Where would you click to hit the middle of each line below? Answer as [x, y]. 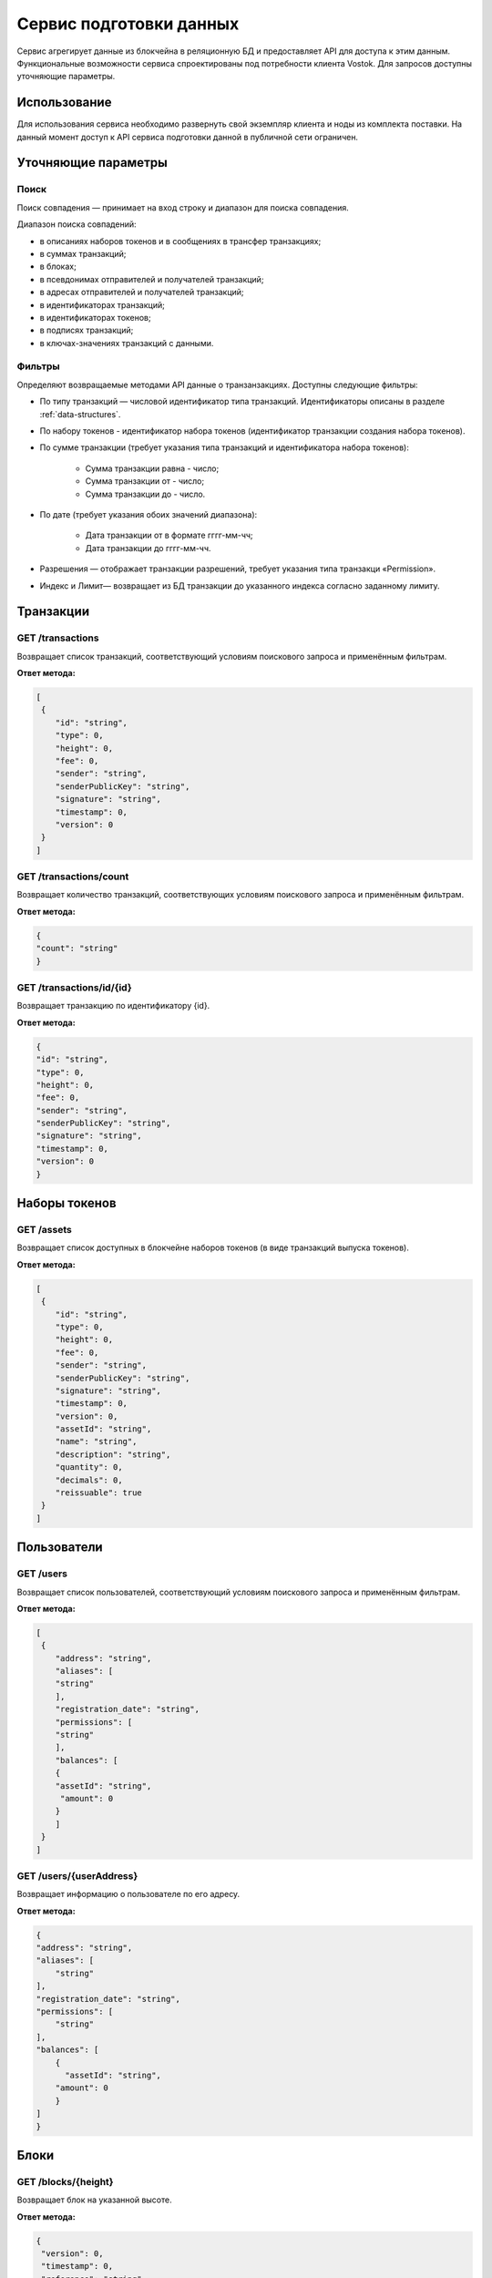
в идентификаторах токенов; [95, 317]
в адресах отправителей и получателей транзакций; [142, 292]
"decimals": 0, [89, 1480]
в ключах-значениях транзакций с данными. [127, 343]
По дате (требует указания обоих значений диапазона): [149, 514]
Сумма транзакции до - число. [145, 494]
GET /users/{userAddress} [77, 1875]
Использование [64, 103]
